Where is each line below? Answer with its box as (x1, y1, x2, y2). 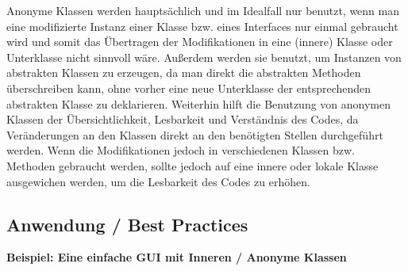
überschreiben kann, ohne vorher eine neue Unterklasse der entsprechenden (6, 79, 371, 96)
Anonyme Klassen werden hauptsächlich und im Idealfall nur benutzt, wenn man (6, 2, 399, 18)
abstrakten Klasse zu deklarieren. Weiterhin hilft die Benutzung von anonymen (6, 95, 391, 112)
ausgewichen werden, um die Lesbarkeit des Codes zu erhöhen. (6, 173, 310, 189)
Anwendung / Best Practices (6, 212, 248, 236)
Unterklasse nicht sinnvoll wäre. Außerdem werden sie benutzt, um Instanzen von (6, 48, 402, 65)
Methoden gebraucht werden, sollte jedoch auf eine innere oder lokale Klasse (6, 157, 379, 174)
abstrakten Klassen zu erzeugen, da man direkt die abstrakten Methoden (6, 64, 361, 81)
